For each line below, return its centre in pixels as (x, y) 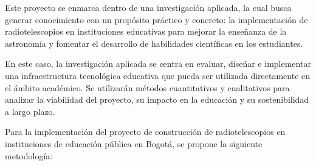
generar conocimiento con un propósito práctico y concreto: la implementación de (156, 19)
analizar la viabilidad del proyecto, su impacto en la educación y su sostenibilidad (157, 99)
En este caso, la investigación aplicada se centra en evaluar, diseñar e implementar (158, 64)
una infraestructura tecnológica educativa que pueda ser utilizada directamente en (158, 75)
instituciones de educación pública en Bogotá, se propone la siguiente (134, 143)
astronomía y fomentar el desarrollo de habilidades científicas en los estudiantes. (154, 43)
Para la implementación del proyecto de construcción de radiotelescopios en (145, 132)
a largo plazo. (30, 111)
